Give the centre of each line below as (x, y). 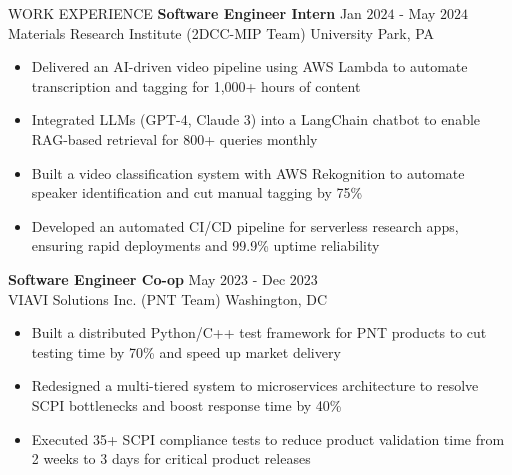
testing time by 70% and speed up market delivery (186, 351)
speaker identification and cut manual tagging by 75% (197, 192)
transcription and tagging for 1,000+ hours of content (196, 85)
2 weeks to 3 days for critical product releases (171, 458)
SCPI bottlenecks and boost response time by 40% (186, 404)
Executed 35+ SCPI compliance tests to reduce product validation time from (268, 438)
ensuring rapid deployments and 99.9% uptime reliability (205, 245)
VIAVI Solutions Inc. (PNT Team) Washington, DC (168, 298)
